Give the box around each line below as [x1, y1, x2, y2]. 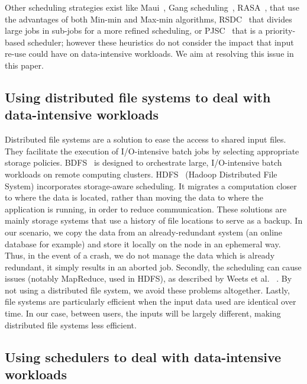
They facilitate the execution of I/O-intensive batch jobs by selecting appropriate [5, 144, 299, 157]
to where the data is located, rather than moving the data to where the [5, 191, 263, 204]
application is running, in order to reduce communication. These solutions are [5, 202, 287, 215]
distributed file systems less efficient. [5, 318, 137, 331]
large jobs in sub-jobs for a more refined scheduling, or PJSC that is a [5, 24, 263, 37]
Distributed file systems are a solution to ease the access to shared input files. [5, 133, 286, 146]
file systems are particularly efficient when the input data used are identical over [5, 295, 296, 308]
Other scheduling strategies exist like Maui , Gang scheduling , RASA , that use [5, 1, 299, 13]
